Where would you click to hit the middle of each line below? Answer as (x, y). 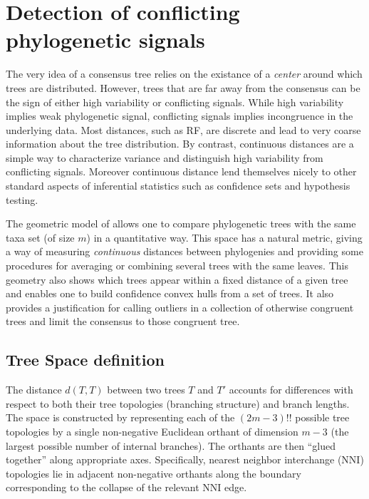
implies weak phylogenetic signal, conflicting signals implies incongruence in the (180, 116)
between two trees (146, 390)
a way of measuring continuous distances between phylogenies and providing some (184, 251)
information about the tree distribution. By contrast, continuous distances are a (180, 144)
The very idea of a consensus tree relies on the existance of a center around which (184, 74)
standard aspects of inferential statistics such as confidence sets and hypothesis (178, 186)
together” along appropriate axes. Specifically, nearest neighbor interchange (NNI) (185, 459)
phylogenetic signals (105, 40)
